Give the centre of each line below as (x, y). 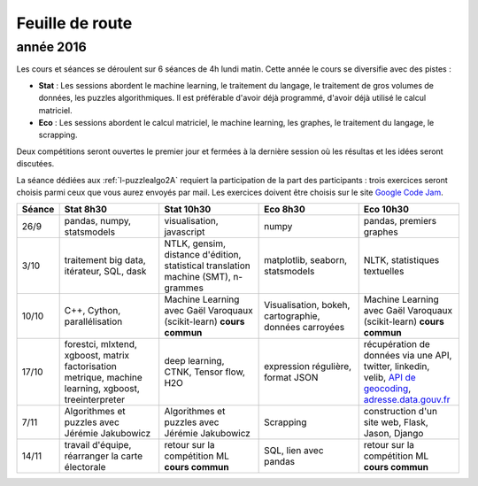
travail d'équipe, (98, 445)
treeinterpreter (95, 400)
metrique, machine (104, 378)
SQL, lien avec (294, 451)
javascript (185, 232)
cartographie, (292, 316)
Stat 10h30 (188, 210)
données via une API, (408, 356)
